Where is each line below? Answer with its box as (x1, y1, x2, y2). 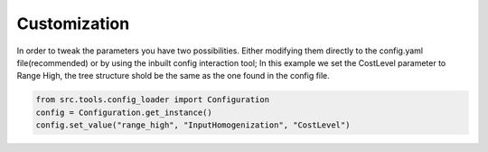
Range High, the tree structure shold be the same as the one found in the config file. (16, 71, 330, 81)
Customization (16, 14, 130, 33)
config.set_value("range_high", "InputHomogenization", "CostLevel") (35, 120, 351, 130)
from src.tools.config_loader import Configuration (35, 95, 270, 105)
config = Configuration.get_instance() (35, 107, 212, 118)
